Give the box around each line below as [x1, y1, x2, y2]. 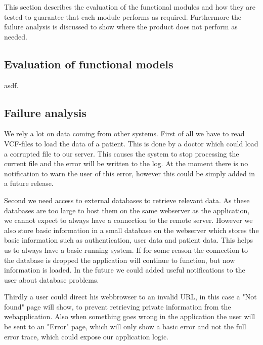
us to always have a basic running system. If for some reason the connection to [4, 244, 248, 255]
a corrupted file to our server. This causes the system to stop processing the [4, 148, 239, 159]
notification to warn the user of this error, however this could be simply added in [4, 168, 255, 178]
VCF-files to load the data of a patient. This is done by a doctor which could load [4, 138, 258, 148]
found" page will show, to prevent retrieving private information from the [4, 301, 231, 312]
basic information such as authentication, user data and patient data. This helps [4, 235, 253, 245]
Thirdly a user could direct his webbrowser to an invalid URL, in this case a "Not [4, 291, 257, 302]
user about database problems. [4, 274, 99, 285]
